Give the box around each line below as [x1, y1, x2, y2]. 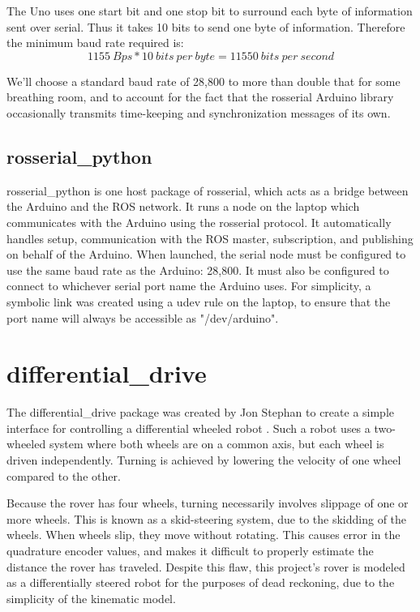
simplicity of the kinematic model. [6, 589, 176, 606]
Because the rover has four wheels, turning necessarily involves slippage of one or [6, 494, 409, 511]
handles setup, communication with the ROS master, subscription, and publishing [6, 229, 414, 246]
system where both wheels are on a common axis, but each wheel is [49, 435, 384, 452]
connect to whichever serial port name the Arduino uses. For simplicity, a [6, 277, 371, 294]
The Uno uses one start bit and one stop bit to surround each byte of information [6, 2, 413, 19]
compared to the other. [6, 467, 121, 484]
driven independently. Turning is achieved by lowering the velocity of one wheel [6, 452, 401, 469]
